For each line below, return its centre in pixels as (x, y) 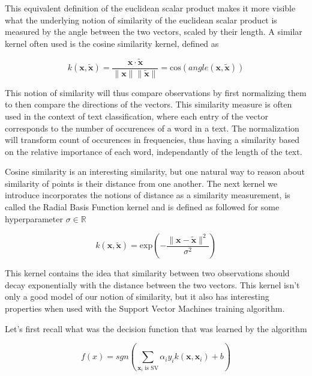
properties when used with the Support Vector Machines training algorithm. (145, 308)
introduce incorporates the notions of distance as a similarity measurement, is (148, 195)
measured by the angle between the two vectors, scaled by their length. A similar (154, 32)
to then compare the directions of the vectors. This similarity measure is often (148, 104)
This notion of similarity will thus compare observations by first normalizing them (156, 92)
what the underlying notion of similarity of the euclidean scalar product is (141, 20)
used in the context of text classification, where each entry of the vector (136, 116)
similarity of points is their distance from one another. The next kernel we (141, 183)
